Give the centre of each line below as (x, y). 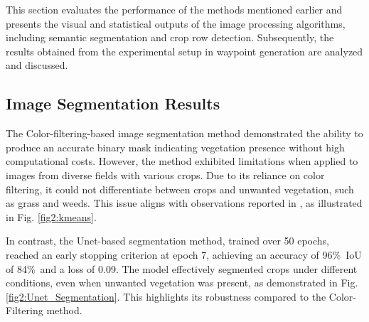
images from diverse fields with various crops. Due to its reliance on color (165, 175)
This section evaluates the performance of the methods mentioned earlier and (174, 9)
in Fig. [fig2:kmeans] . (51, 216)
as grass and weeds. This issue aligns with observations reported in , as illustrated (184, 203)
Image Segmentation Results (113, 103)
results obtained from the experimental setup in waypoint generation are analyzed (184, 51)
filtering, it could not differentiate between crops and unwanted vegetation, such (180, 189)
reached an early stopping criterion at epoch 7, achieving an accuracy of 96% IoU (184, 254)
